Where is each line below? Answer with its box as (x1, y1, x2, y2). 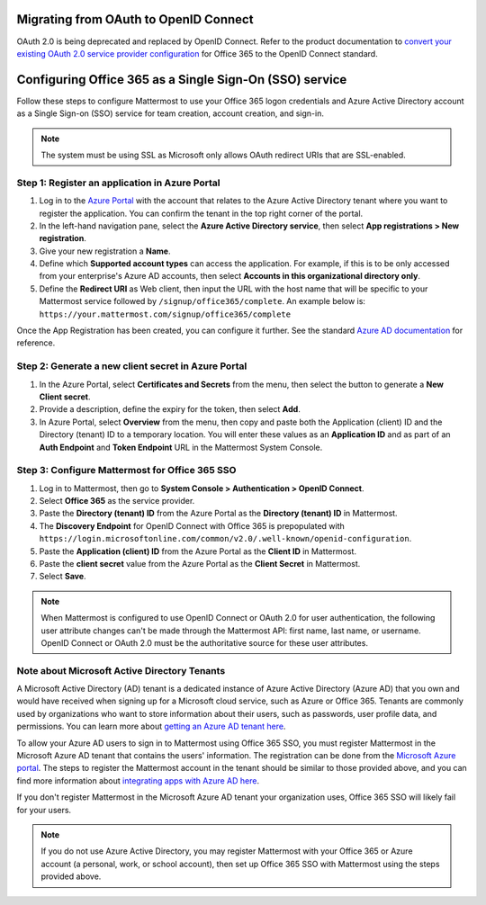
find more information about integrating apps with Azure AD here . (16, 775, 260, 786)
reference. (16, 337, 56, 348)
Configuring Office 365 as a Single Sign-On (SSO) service (16, 72, 347, 87)
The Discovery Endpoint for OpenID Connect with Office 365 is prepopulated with (39, 520, 346, 531)
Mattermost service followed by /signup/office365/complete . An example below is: (39, 296, 366, 307)
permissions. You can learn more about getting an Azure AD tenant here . (16, 721, 286, 732)
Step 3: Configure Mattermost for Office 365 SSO (16, 464, 237, 477)
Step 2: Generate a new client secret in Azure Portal (16, 360, 247, 372)
